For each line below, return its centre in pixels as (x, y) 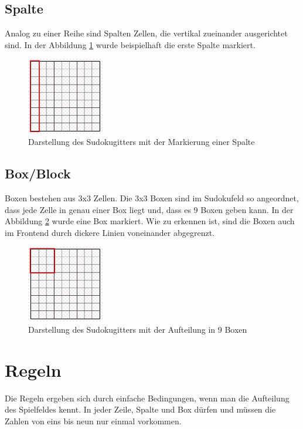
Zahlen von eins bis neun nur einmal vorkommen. (93, 421)
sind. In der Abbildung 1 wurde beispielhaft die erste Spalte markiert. (130, 44)
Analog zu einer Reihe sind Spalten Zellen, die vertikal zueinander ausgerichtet (146, 33)
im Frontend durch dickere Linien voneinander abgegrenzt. (110, 232)
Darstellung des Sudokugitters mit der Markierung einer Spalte (142, 142)
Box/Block (38, 173)
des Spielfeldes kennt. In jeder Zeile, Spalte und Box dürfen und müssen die (140, 409)
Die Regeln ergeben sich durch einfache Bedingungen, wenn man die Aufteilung (147, 398)
